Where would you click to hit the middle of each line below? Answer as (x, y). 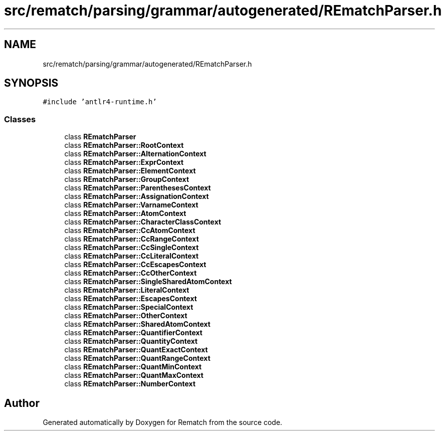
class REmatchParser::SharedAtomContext (137, 324)
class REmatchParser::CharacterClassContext (143, 222)
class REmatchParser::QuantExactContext (136, 350)
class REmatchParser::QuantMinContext (133, 367)
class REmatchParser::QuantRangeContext (137, 358)
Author (22, 403)
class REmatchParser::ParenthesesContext (138, 188)
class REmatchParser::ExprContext (124, 162)
